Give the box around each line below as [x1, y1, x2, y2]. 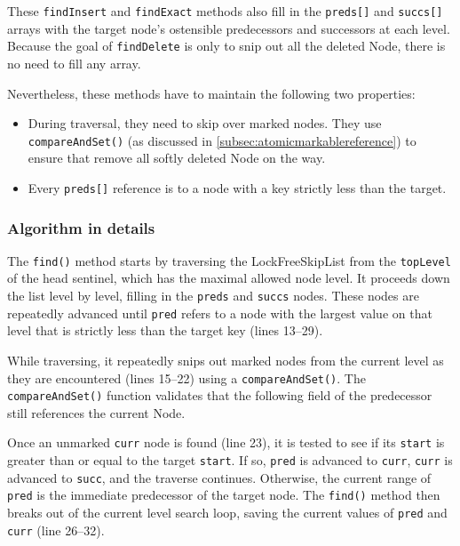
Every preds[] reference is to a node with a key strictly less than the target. [28, 178, 447, 197]
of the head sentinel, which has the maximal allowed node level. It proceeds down [7, 269, 450, 287]
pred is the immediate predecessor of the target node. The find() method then [7, 486, 440, 504]
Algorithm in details [7, 216, 155, 238]
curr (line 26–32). [7, 520, 105, 539]
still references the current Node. [7, 403, 186, 422]
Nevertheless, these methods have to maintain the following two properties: [7, 84, 416, 102]
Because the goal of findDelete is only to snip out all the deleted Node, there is [7, 36, 446, 55]
